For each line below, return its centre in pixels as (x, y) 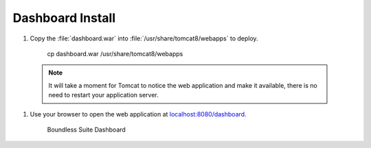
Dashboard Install (64, 18)
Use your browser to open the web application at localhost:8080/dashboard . (138, 114)
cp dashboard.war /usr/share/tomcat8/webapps (115, 53)
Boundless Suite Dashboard (87, 129)
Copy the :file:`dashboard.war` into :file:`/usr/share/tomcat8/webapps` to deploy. (144, 38)
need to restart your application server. (104, 95)
